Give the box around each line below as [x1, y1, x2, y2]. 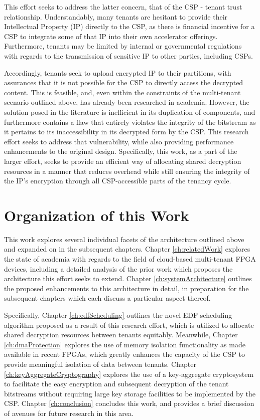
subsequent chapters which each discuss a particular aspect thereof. [4, 293, 211, 303]
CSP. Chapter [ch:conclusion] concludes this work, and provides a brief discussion [4, 398, 254, 408]
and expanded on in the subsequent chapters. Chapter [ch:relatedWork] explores [4, 244, 250, 254]
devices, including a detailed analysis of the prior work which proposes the [4, 263, 233, 274]
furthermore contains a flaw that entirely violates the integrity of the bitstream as [4, 116, 256, 127]
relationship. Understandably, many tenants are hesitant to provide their [4, 11, 228, 22]
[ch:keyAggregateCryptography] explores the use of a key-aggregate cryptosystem [4, 368, 254, 379]
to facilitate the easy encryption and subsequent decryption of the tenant [4, 378, 229, 389]
